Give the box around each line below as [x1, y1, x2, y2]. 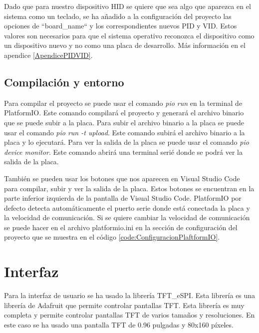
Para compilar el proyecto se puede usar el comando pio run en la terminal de [4, 97, 243, 108]
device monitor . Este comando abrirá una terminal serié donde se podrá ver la [4, 146, 243, 157]
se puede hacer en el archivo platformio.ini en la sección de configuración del [4, 222, 238, 232]
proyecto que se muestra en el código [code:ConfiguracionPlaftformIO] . [4, 232, 220, 242]
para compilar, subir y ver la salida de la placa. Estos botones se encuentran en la [4, 183, 255, 193]
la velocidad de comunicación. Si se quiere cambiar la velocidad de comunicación [4, 212, 250, 223]
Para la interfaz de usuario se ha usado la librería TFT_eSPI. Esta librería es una [4, 290, 256, 301]
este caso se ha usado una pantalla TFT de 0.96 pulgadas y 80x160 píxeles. [4, 319, 234, 330]
